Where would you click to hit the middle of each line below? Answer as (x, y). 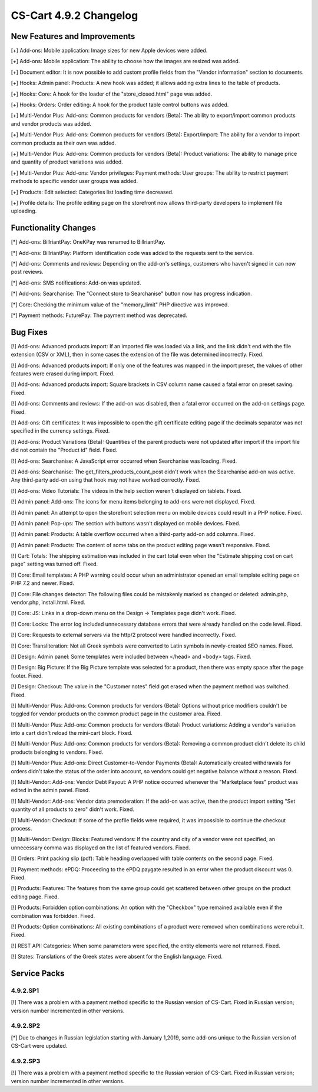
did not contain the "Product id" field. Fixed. (64, 450)
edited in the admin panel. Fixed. (51, 790)
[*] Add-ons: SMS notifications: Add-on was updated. (76, 283)
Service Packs (38, 973)
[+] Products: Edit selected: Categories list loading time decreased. (92, 192)
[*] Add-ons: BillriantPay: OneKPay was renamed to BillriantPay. (88, 242)
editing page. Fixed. (35, 897)
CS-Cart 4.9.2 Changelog (74, 15)
